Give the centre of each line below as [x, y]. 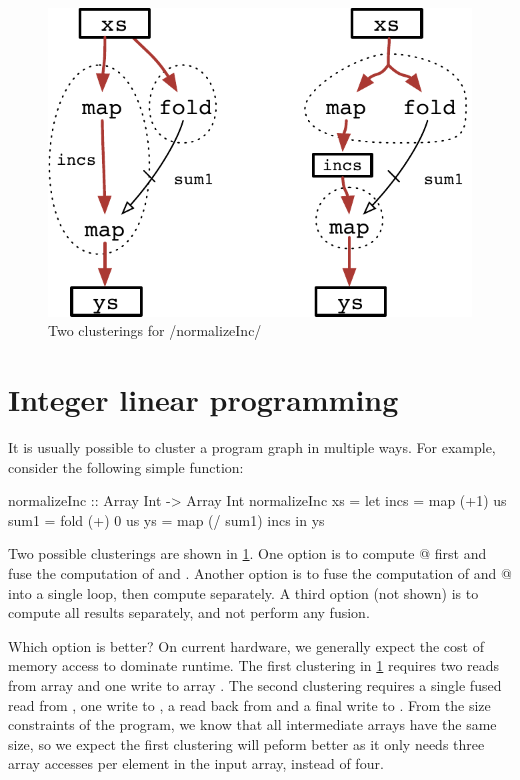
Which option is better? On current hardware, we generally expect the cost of [246, 645]
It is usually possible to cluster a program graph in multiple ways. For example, [252, 446]
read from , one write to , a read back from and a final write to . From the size [249, 704]
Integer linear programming [203, 399]
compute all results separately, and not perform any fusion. [189, 612]
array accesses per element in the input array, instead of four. [196, 763]
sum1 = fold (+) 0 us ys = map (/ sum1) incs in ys [166, 519]
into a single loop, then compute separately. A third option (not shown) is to [243, 592]
